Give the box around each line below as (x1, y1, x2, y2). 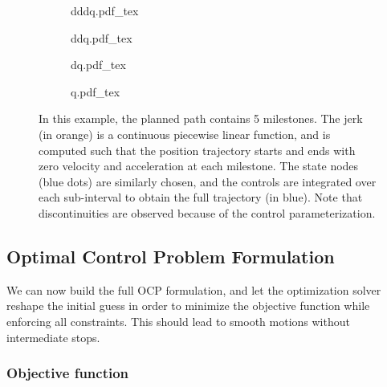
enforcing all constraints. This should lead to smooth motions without (6, 312, 350, 329)
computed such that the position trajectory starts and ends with (39, 141, 356, 158)
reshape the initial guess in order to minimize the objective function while (6, 297, 370, 314)
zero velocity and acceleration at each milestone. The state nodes (39, 157, 359, 174)
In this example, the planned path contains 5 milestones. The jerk (39, 110, 363, 127)
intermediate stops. (6, 328, 100, 345)
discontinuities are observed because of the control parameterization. (39, 204, 376, 221)
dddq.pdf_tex (71, 2, 139, 18)
